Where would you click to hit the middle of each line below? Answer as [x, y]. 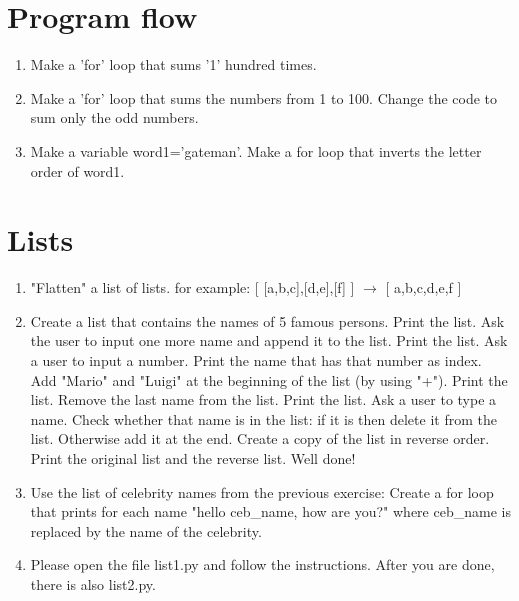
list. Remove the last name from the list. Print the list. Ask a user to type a [263, 399]
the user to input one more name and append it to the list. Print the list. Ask [269, 340]
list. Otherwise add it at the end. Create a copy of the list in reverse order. [260, 438]
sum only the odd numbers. [114, 117]
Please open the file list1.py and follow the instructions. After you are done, [262, 564]
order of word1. [77, 170]
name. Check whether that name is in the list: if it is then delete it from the [263, 418]
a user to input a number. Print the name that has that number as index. [256, 360]
